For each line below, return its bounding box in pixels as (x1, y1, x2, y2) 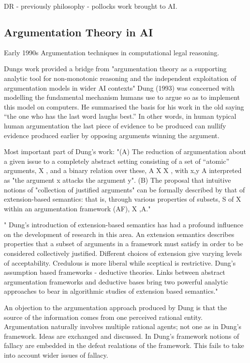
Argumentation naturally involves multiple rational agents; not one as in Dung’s (4, 321, 242, 331)
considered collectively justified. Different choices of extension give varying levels (4, 248, 242, 258)
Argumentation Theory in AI (4, 24, 153, 39)
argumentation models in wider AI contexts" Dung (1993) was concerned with (4, 82, 235, 93)
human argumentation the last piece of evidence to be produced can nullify (4, 120, 226, 130)
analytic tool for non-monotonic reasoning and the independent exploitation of (4, 73, 236, 83)
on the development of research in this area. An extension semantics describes (4, 229, 235, 239)
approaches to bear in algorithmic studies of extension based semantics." (4, 286, 218, 296)
